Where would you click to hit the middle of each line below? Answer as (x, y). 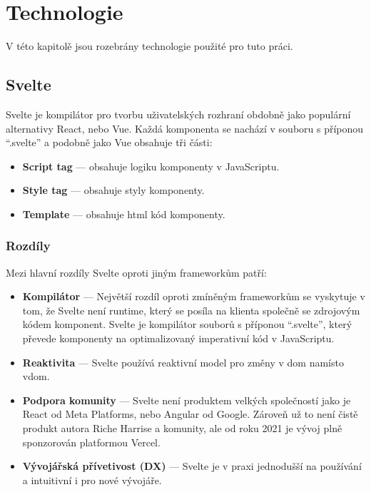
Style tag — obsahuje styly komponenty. (113, 190)
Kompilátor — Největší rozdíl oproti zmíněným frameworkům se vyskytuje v (194, 296)
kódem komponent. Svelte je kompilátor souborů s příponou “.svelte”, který (187, 324)
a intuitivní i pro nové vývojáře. (92, 480)
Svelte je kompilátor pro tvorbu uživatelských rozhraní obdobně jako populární (178, 114)
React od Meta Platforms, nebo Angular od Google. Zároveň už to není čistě (190, 414)
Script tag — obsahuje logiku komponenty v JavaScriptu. (151, 166)
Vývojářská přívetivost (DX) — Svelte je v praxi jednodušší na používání (192, 466)
